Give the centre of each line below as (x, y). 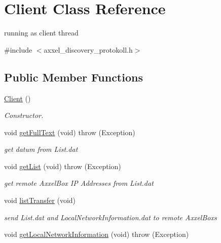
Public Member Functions (73, 77)
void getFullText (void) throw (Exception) (70, 132)
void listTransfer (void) (40, 200)
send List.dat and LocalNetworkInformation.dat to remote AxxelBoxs (110, 217)
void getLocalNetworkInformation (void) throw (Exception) (97, 234)
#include (18, 49)
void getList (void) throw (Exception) (63, 166)
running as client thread (41, 33)
